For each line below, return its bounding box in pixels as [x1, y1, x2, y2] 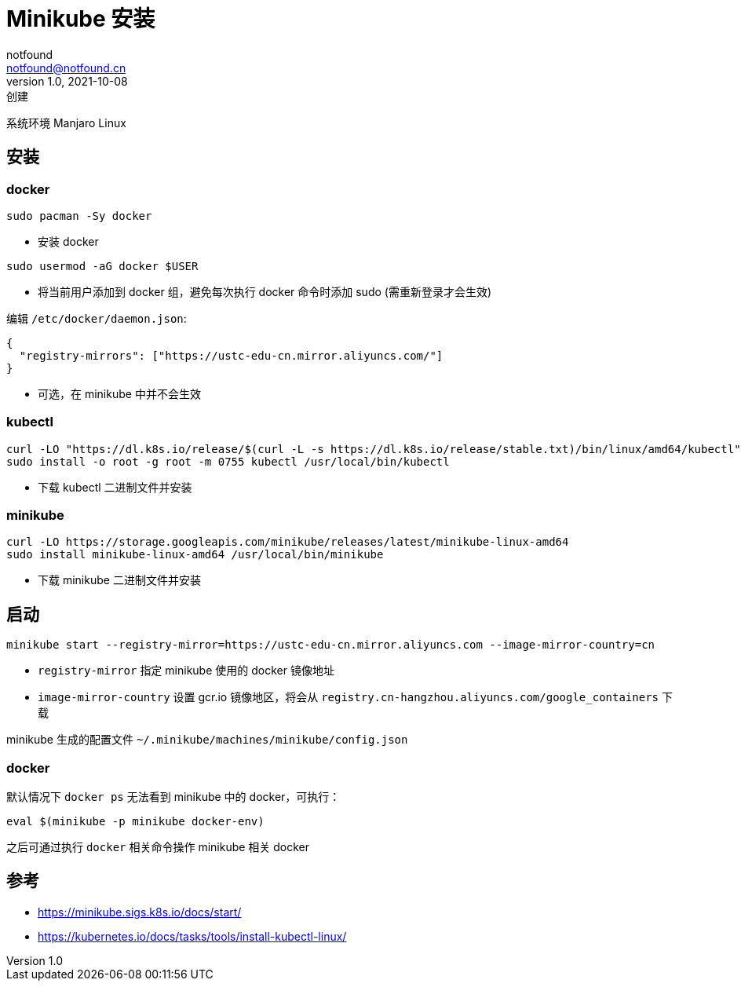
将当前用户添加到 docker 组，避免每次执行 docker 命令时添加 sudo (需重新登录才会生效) [38, 284, 492, 298]
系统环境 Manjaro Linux [6, 115, 126, 130]
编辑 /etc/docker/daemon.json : [6, 311, 187, 325]
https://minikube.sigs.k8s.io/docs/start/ [38, 905, 242, 919]
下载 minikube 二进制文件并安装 [38, 573, 201, 587]
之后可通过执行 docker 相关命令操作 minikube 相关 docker [6, 840, 310, 854]
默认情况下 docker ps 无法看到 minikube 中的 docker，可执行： [6, 790, 341, 804]
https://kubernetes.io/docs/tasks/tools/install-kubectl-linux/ [38, 929, 347, 943]
